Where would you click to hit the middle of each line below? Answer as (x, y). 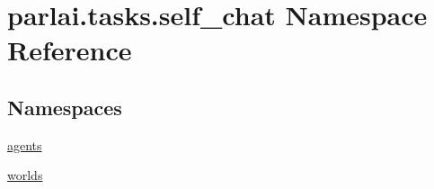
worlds (25, 175)
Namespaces (65, 107)
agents (25, 144)
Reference (70, 50)
